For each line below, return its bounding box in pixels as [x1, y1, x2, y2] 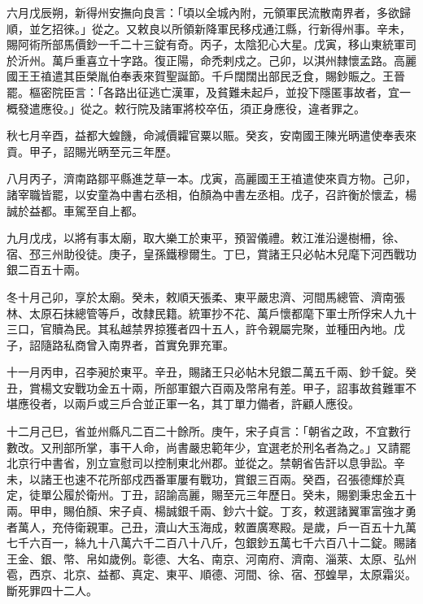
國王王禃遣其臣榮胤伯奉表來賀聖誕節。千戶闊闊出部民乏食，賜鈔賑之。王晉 [7, 67, 405, 85]
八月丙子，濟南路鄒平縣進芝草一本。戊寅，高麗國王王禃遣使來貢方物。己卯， [7, 170, 416, 187]
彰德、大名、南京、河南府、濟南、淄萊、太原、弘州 [142, 550, 416, 567]
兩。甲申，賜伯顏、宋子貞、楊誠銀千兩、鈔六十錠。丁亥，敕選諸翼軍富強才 [7, 502, 405, 519]
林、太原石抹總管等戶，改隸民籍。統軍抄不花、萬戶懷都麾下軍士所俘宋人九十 [7, 304, 416, 321]
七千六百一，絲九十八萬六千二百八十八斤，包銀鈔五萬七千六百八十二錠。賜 [7, 534, 405, 551]
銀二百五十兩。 [7, 261, 86, 278]
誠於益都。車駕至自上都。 [7, 202, 143, 219]
